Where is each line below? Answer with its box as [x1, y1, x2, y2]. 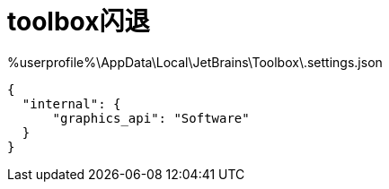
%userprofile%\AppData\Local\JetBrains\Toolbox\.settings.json [7, 54, 383, 70]
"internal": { [22, 96, 121, 111]
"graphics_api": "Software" [52, 110, 250, 125]
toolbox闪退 [7, 6, 150, 37]
